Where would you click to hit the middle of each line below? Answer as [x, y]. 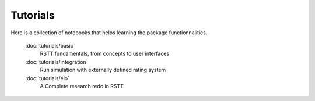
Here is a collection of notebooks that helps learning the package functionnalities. [109, 33]
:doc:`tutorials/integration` [57, 62]
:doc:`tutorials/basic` [50, 45]
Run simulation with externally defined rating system [103, 70]
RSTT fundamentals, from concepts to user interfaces [104, 54]
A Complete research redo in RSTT [82, 86]
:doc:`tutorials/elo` [48, 78]
